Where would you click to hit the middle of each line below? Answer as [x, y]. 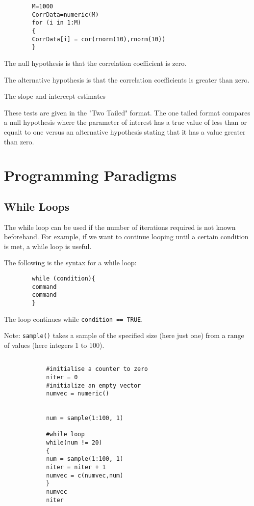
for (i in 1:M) [57, 23]
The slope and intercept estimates [55, 96]
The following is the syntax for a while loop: [70, 263]
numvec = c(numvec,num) [85, 475]
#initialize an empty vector [93, 385]
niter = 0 [62, 377]
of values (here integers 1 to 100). [54, 345]
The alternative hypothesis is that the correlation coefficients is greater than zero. [127, 79]
